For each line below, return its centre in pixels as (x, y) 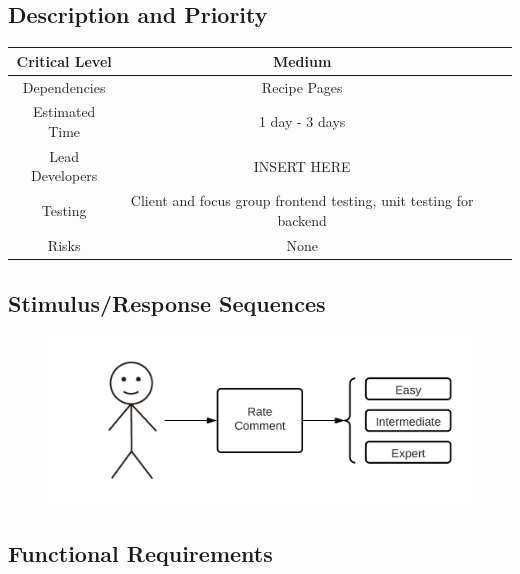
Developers (64, 175)
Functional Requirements (140, 553)
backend (302, 219)
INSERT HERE (302, 165)
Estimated (64, 111)
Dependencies (64, 86)
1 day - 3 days (302, 121)
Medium (302, 60)
